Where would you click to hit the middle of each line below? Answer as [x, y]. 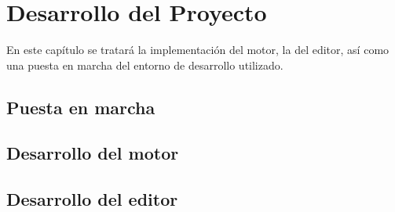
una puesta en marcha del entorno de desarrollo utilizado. [145, 65]
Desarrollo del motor [93, 153]
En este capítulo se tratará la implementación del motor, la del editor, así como [198, 50]
